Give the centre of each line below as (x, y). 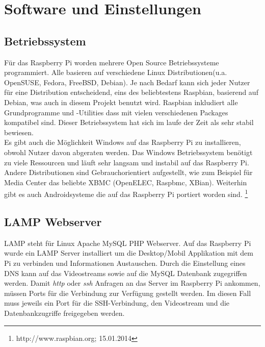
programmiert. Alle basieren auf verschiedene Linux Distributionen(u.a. (116, 72)
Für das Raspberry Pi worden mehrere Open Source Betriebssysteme (112, 62)
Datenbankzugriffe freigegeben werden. (64, 313)
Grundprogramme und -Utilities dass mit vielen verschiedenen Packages (116, 112)
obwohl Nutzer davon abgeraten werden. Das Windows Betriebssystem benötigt (128, 152)
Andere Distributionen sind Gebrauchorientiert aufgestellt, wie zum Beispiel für (128, 172)
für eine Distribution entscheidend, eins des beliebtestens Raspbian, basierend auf (131, 92)
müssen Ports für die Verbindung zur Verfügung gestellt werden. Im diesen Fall (128, 293)
